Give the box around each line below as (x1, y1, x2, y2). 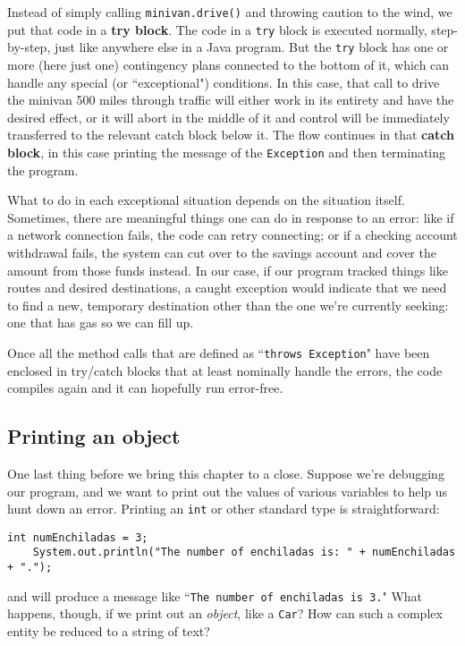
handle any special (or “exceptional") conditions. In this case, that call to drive (7, 72, 440, 91)
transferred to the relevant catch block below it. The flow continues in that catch (7, 125, 454, 144)
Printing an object (7, 422, 181, 450)
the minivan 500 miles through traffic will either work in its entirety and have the (7, 90, 454, 109)
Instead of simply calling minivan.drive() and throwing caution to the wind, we (7, 3, 452, 21)
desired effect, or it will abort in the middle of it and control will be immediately (7, 107, 450, 126)
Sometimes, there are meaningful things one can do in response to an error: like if (7, 208, 454, 226)
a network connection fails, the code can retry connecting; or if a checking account (7, 225, 458, 244)
